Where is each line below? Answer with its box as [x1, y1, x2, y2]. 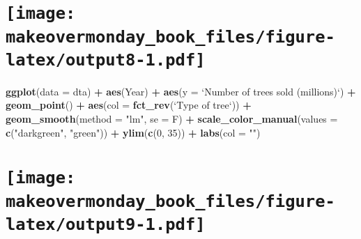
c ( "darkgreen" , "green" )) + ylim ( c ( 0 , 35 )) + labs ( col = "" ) [6, 125, 261, 139]
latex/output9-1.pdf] [6, 215, 206, 235]
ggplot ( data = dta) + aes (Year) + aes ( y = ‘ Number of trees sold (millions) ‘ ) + [6, 84, 356, 98]
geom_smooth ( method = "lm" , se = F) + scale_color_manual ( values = [6, 111, 338, 126]
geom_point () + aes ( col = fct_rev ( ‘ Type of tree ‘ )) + [6, 98, 252, 112]
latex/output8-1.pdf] [6, 49, 206, 70]
